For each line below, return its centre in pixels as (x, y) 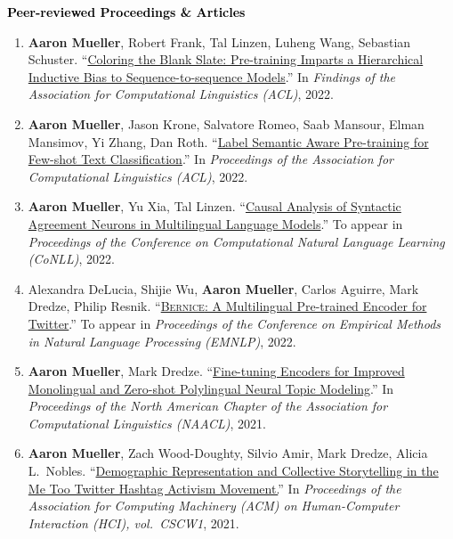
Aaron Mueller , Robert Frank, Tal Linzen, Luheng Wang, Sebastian (219, 41)
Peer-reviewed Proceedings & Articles (126, 12)
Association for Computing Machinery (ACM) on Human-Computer (214, 506)
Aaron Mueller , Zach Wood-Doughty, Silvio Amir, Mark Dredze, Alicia (228, 453)
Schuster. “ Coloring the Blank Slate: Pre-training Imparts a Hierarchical (226, 59)
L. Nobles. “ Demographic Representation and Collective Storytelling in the (233, 471)
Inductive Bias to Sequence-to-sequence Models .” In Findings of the (211, 76)
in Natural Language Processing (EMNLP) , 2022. (162, 341)
